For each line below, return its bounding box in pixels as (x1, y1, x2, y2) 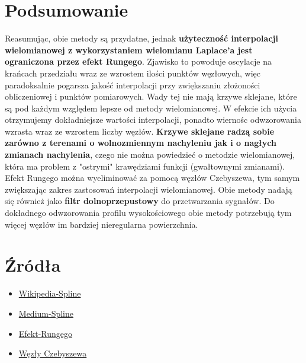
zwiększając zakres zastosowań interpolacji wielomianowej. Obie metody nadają (5, 183, 292, 195)
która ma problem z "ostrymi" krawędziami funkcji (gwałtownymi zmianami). (5, 160, 285, 172)
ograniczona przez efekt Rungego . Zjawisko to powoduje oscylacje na (5, 55, 272, 68)
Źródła (5, 253, 61, 277)
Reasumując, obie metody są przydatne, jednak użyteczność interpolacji (5, 32, 278, 44)
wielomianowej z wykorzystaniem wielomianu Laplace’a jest (5, 43, 253, 56)
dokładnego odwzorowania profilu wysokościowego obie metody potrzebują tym (5, 206, 292, 219)
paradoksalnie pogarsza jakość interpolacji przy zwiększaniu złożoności (5, 78, 260, 91)
